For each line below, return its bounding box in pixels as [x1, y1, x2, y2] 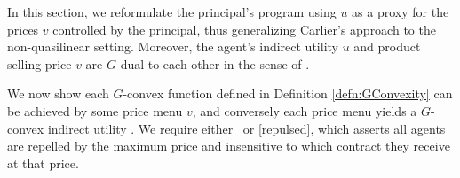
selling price [7, 54, 72, 73]
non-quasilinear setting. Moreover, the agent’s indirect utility [7, 37, 338, 56]
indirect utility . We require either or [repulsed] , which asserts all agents [47, 119, 446, 137]
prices [7, 19, 39, 38]
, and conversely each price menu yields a [192, 101, 417, 120]
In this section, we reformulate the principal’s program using [7, 3, 337, 20]
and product [353, 37, 421, 56]
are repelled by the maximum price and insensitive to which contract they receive [7, 136, 450, 155]
